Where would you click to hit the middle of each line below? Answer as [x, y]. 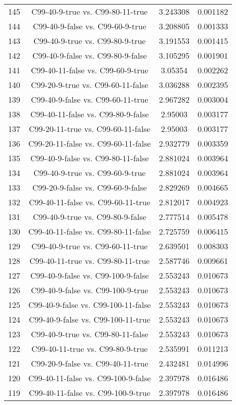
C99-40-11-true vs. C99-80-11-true [90, 261]
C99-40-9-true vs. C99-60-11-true [90, 246]
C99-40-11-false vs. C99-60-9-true [90, 70]
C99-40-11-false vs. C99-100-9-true [90, 393]
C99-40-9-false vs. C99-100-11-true [90, 319]
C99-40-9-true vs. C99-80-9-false [90, 217]
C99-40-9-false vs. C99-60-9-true [90, 26]
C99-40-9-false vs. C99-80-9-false [90, 55]
